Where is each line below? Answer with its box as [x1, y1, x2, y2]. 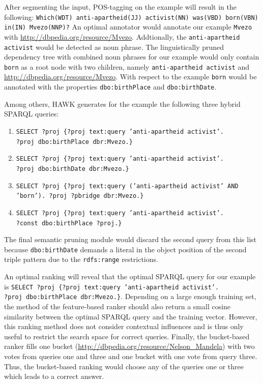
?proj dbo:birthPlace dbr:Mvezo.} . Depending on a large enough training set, [4, 291, 256, 302]
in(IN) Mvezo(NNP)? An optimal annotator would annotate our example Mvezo [4, 21, 252, 32]
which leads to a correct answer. [4, 371, 104, 381]
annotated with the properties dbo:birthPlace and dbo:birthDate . [4, 81, 217, 92]
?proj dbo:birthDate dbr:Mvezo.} [16, 165, 129, 172]
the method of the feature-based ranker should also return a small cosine [4, 301, 231, 312]
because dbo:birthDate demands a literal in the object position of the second [4, 244, 247, 254]
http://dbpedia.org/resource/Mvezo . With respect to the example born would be [4, 71, 257, 82]
